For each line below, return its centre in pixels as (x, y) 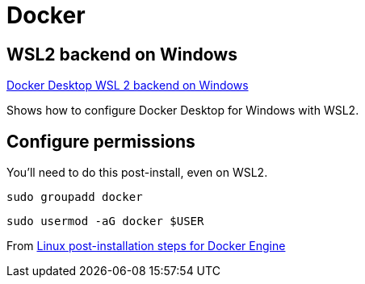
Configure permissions (101, 141)
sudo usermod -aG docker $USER (105, 221)
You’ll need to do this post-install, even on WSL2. (137, 173)
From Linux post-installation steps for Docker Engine (146, 246)
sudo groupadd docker (75, 197)
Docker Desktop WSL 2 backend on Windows (128, 86)
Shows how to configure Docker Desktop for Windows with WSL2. (183, 111)
